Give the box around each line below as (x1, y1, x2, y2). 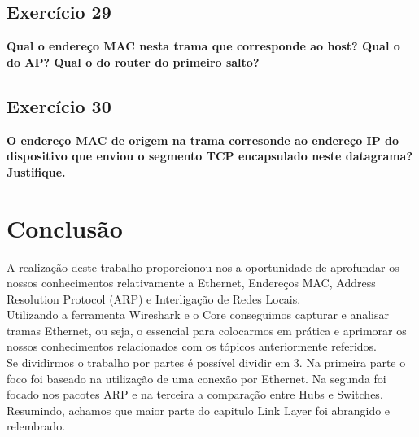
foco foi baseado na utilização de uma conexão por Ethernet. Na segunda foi (7, 369, 386, 387)
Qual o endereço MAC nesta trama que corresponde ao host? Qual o (7, 37, 400, 55)
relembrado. (7, 417, 66, 435)
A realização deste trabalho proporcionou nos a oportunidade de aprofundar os (7, 258, 399, 275)
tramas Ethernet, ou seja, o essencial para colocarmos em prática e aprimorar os (7, 321, 407, 339)
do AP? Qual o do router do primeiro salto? (7, 53, 260, 70)
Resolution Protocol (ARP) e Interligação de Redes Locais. (7, 290, 301, 307)
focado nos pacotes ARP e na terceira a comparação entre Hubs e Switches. (7, 386, 383, 403)
